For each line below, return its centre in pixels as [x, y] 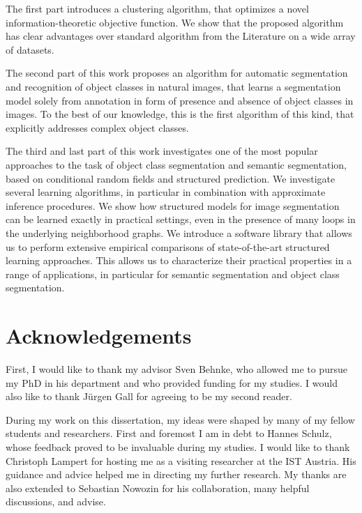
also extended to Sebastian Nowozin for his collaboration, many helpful [158, 488]
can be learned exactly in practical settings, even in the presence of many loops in [181, 219]
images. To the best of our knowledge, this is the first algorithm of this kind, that [180, 114]
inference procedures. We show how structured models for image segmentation [173, 205]
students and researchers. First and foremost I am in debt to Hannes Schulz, [169, 433]
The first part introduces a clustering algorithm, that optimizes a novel [157, 8]
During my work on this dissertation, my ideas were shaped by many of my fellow [180, 419]
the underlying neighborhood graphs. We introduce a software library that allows [179, 232]
